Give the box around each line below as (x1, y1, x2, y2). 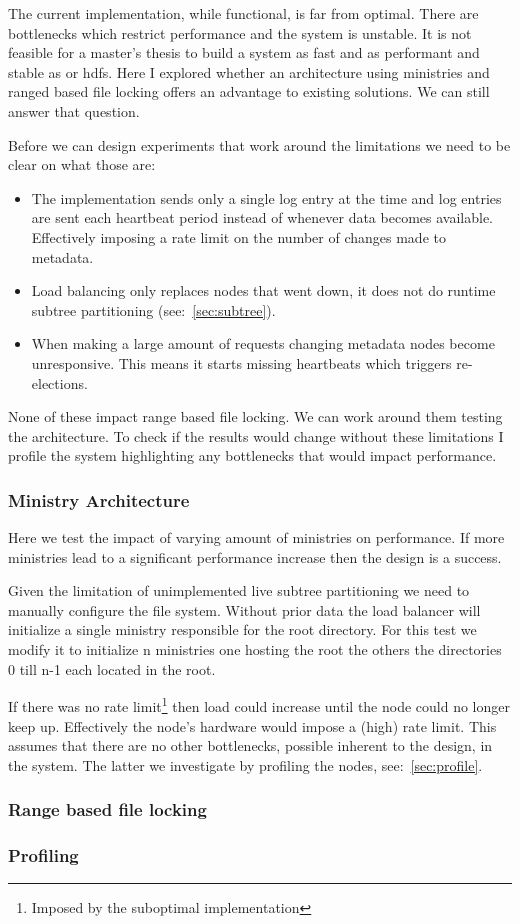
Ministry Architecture (8, 487, 190, 512)
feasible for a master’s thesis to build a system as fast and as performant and (8, 42, 480, 63)
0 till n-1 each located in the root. (8, 658, 216, 679)
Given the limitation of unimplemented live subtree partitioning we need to (8, 580, 470, 601)
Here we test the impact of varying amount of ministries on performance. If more (8, 527, 505, 548)
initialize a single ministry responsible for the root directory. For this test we (8, 619, 477, 640)
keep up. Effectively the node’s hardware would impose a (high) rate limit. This (8, 715, 497, 736)
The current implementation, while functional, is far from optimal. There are (8, 3, 479, 23)
